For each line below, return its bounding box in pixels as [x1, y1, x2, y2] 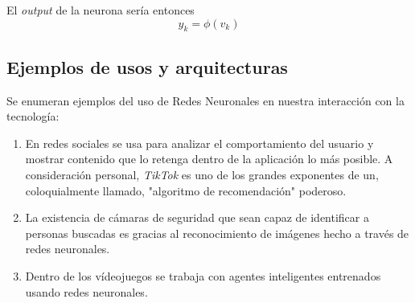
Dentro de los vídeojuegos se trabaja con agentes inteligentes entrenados [25, 267, 381, 284]
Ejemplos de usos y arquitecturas [6, 54, 288, 79]
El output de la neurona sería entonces [6, 2, 195, 18]
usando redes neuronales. [25, 283, 148, 300]
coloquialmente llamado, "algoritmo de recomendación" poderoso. [25, 182, 347, 199]
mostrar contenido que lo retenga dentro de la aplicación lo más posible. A [25, 150, 393, 167]
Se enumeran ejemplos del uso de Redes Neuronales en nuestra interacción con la [6, 92, 405, 109]
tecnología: [6, 108, 60, 125]
